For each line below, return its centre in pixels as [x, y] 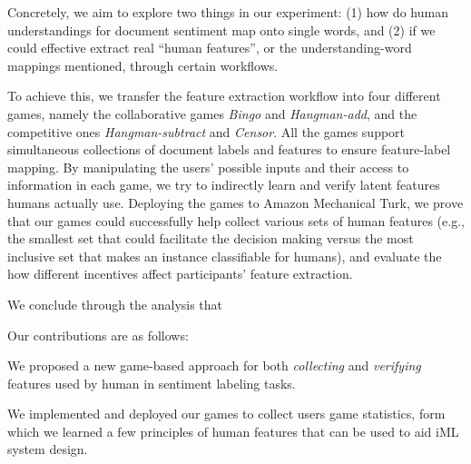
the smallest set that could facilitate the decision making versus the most [211, 238]
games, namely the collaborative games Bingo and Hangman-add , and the [212, 113]
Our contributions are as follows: [98, 335]
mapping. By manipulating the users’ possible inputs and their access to [208, 167]
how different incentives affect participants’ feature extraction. [180, 274]
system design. [48, 449]
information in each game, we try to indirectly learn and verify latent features [224, 185]
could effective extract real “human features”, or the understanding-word [210, 48]
